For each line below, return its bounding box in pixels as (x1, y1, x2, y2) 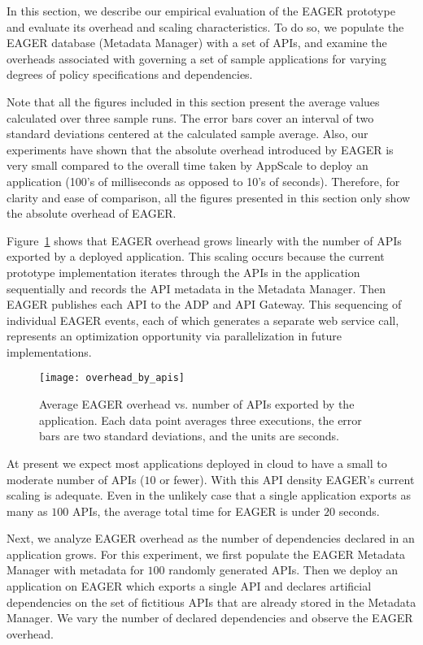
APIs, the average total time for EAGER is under (72, 502, 321, 519)
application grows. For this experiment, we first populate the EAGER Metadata (7, 545, 406, 562)
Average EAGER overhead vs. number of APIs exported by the (39, 396, 355, 413)
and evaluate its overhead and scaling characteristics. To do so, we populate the (7, 18, 404, 35)
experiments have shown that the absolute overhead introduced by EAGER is (7, 141, 394, 158)
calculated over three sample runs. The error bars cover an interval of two (7, 109, 374, 126)
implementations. (7, 343, 92, 360)
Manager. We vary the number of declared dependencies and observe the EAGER (7, 609, 413, 626)
